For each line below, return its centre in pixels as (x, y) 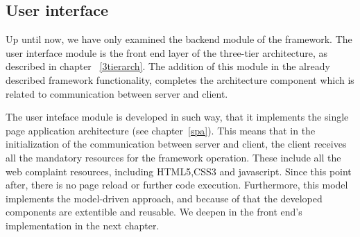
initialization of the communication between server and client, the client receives (176, 144)
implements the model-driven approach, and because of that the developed (164, 198)
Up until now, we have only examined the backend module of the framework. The (179, 39)
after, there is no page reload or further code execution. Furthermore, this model (177, 185)
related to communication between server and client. (117, 93)
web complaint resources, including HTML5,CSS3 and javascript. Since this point (179, 171)
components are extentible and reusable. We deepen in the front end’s (154, 212)
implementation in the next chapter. (83, 225)
